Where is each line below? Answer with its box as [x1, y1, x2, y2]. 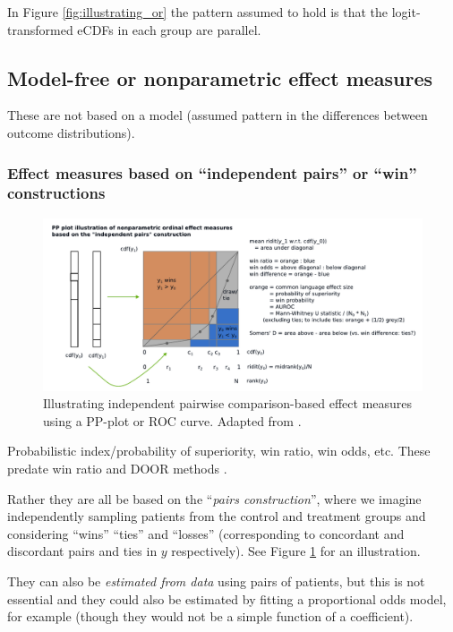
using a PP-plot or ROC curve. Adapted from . [43, 411, 302, 430]
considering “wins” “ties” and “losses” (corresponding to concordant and [7, 524, 405, 542]
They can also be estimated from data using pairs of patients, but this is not [7, 572, 425, 591]
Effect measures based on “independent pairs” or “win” [7, 161, 417, 184]
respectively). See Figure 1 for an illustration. [171, 542, 421, 560]
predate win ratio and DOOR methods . [7, 459, 227, 478]
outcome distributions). [7, 123, 135, 141]
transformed [7, 20, 73, 38]
